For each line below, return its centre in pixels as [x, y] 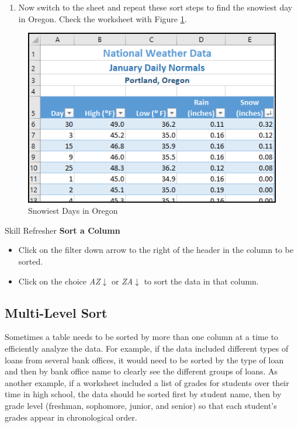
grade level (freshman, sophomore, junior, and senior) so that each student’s [141, 405]
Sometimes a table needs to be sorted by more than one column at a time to [142, 337]
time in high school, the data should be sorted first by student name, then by [143, 394]
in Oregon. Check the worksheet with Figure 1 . [103, 18]
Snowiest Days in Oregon [73, 211]
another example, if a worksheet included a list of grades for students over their [147, 382]
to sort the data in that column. [201, 281]
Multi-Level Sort [56, 312]
